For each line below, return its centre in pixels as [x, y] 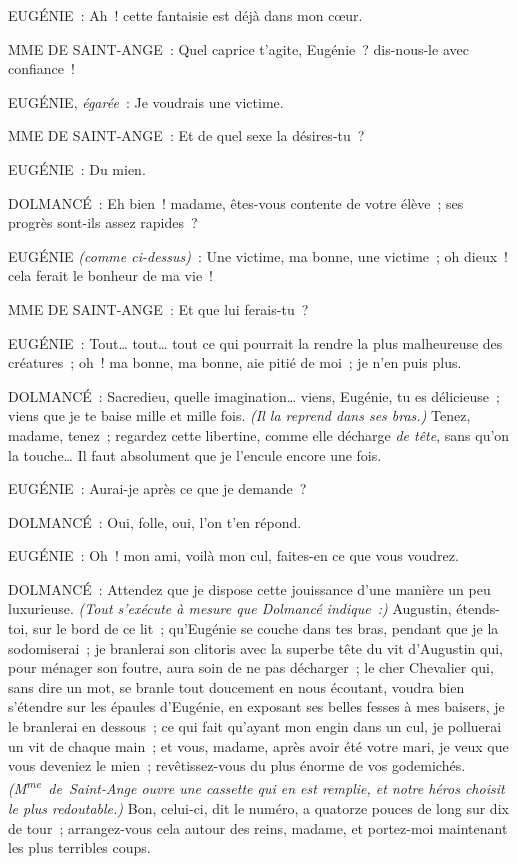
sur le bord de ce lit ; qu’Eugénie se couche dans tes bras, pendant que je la [265, 628]
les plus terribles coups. [79, 847]
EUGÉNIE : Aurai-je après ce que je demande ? [157, 488]
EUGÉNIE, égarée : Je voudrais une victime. [146, 101]
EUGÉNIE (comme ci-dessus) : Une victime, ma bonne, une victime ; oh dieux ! [258, 255]
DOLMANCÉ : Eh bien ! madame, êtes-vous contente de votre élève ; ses [236, 202]
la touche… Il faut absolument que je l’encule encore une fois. [195, 454]
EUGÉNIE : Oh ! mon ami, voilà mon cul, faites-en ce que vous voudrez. [233, 555]
